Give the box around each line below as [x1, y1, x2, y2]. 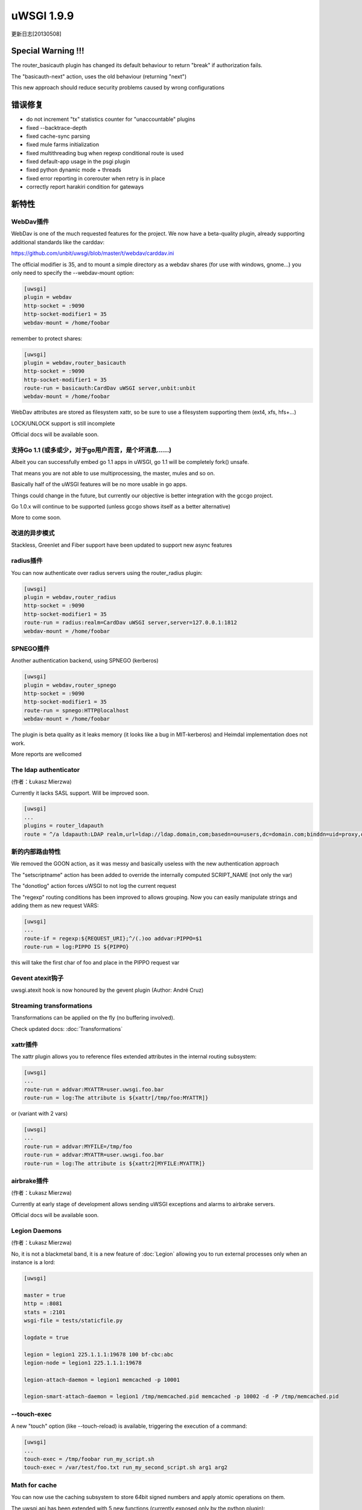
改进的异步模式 [11, 529, 55, 538]
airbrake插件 [11, 1177, 49, 1185]
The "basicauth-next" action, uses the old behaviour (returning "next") [11, 72, 187, 80]
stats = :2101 [24, 1308, 66, 1316]
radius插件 [11, 556, 43, 565]
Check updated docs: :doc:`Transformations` [11, 1025, 123, 1032]
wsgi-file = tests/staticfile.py [24, 1317, 123, 1324]
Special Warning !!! [11, 46, 84, 56]
